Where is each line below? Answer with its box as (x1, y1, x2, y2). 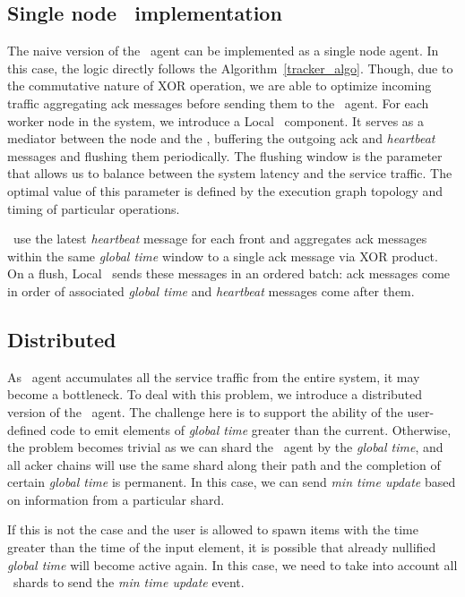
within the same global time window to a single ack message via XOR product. (7, 246, 438, 265)
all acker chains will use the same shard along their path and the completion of (7, 455, 441, 473)
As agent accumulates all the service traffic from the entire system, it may (7, 367, 420, 386)
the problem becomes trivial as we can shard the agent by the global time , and (7, 438, 443, 456)
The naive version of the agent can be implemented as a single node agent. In (7, 41, 439, 60)
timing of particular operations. (7, 199, 180, 217)
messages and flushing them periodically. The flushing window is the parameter (7, 146, 443, 165)
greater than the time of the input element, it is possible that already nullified (7, 538, 436, 557)
